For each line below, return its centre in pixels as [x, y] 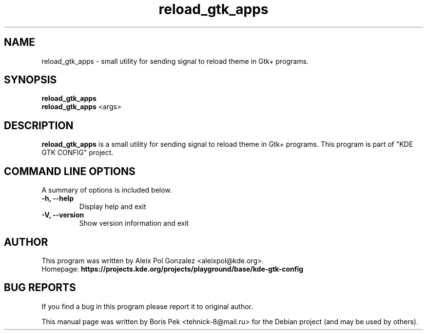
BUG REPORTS [40, 288]
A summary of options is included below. [107, 190]
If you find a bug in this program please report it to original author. [147, 306]
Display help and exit [113, 207]
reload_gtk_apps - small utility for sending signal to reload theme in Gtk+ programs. [175, 61]
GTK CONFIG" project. [78, 153]
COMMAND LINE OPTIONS [70, 171]
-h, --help [58, 198]
